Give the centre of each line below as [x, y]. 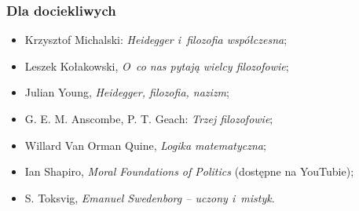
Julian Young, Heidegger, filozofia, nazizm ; [127, 92]
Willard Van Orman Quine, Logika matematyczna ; [145, 145]
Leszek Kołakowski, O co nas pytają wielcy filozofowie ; [157, 65]
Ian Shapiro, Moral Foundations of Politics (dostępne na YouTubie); [189, 171]
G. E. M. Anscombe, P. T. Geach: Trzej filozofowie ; [149, 118]
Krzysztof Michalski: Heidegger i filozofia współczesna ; [156, 40]
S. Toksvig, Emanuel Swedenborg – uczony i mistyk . [150, 197]
